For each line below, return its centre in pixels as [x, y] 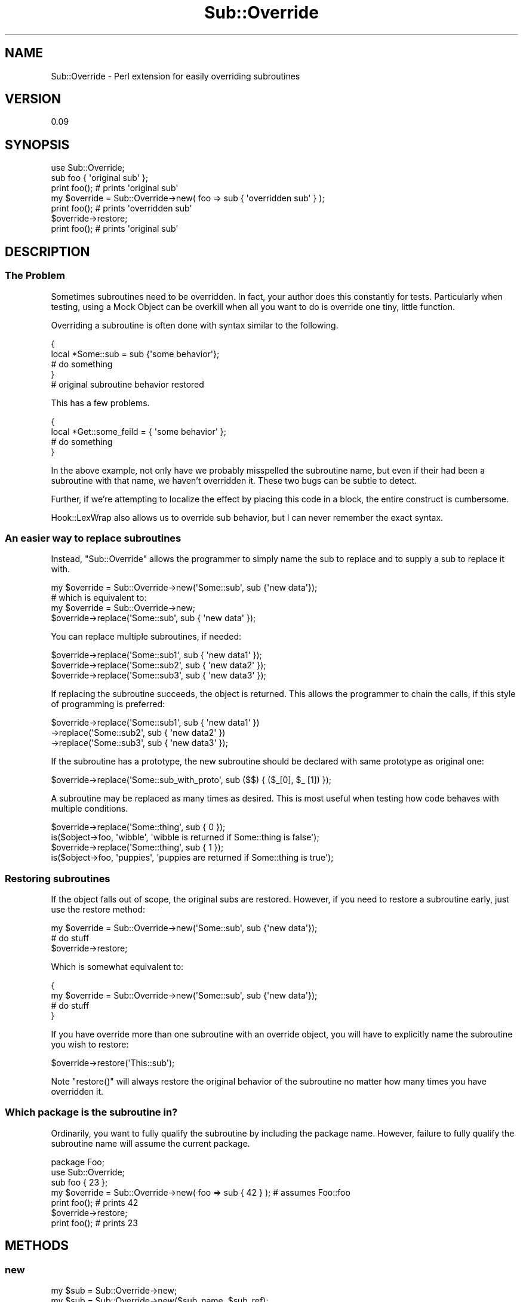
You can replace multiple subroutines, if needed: [146, 637]
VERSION [33, 99]
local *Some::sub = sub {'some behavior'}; [135, 354]
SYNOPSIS [37, 145]
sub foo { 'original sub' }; [99, 178]
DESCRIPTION [47, 251]
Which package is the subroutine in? [91, 1112]
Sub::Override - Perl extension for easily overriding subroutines [176, 76]
